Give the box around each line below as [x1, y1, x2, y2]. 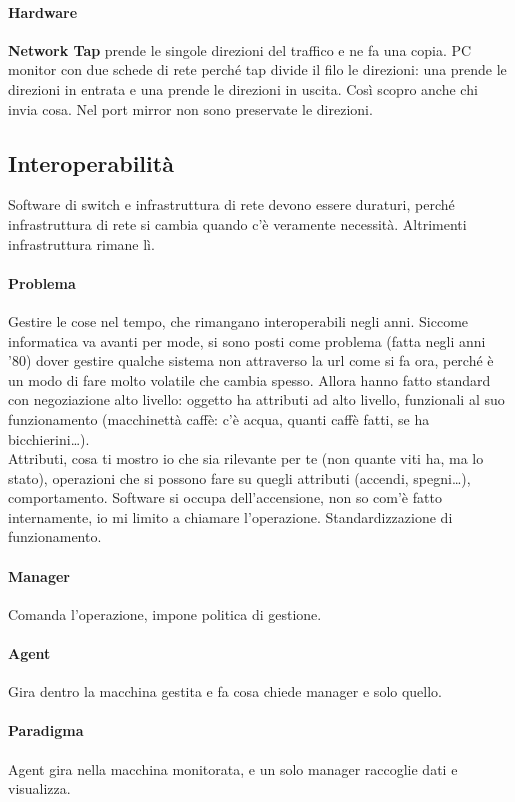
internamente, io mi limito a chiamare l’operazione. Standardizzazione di [8, 506, 453, 527]
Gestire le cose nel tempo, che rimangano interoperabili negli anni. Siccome [8, 310, 469, 331]
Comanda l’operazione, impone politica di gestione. [8, 603, 322, 624]
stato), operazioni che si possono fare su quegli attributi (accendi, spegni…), [8, 467, 471, 488]
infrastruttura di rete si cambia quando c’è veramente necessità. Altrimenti [8, 213, 467, 234]
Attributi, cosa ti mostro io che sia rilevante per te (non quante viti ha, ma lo [8, 448, 484, 469]
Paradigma [8, 720, 84, 741]
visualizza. [8, 778, 71, 799]
